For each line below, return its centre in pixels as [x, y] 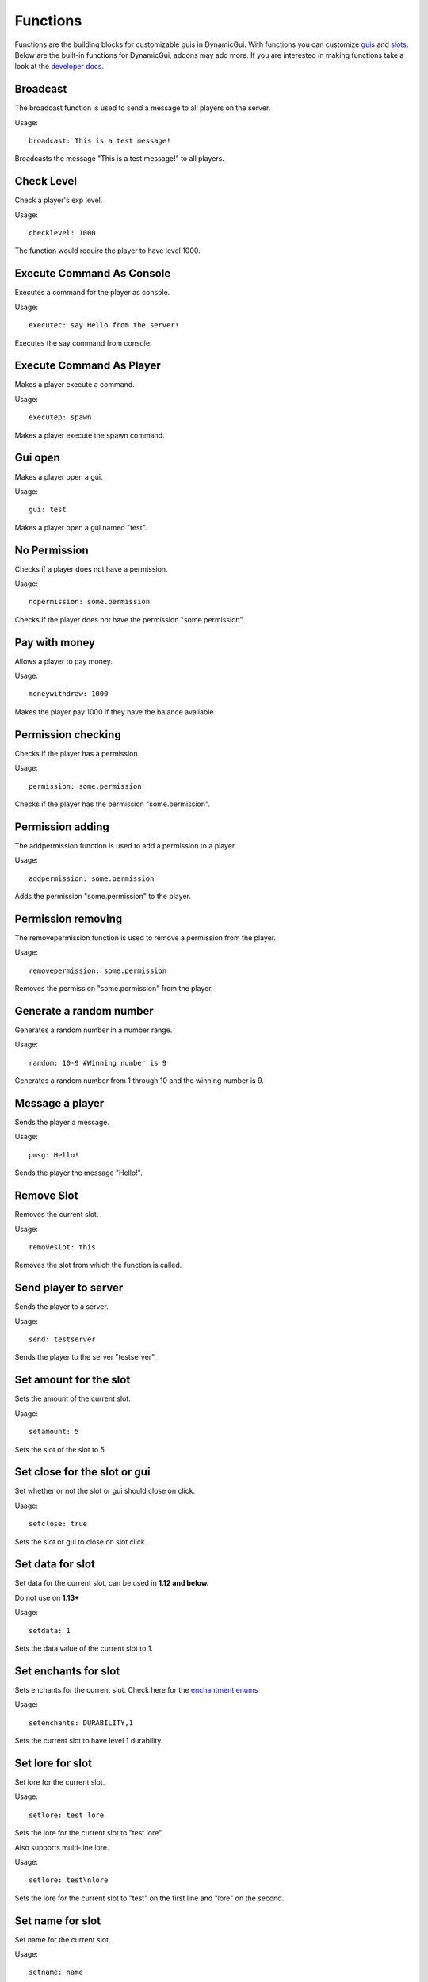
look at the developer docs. [59, 67]
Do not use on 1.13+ [47, 1597]
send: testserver [62, 1339]
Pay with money [55, 642]
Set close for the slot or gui [82, 1472]
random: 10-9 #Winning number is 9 [98, 1063]
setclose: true [58, 1524]
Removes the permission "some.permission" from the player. [114, 989]
